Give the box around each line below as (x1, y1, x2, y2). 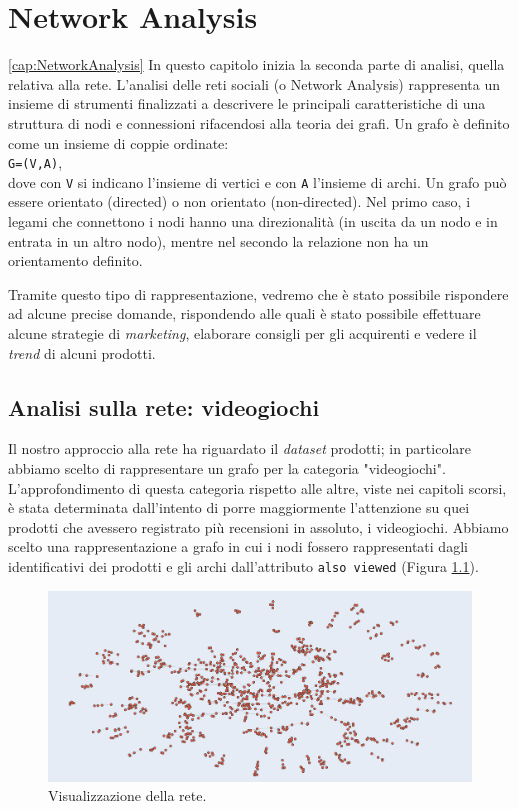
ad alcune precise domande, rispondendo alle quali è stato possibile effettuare (8, 303, 481, 324)
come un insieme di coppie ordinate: (8, 132, 229, 153)
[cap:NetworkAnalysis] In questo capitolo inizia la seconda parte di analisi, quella (8, 54, 505, 75)
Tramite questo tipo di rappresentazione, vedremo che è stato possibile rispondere (8, 283, 509, 304)
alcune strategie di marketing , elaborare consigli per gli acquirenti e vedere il (8, 322, 477, 343)
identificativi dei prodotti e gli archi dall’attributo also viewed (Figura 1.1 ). (8, 555, 479, 576)
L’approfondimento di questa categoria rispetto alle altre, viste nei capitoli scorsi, (8, 477, 507, 498)
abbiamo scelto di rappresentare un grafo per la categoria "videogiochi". (8, 457, 446, 478)
